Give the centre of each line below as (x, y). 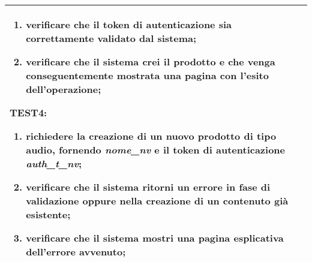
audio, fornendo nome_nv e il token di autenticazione (155, 150)
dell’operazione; (64, 89)
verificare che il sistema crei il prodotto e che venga (151, 61)
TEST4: (28, 112)
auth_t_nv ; (54, 163)
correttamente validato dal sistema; (111, 38)
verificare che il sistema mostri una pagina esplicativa (155, 238)
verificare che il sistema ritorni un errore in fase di (148, 187)
